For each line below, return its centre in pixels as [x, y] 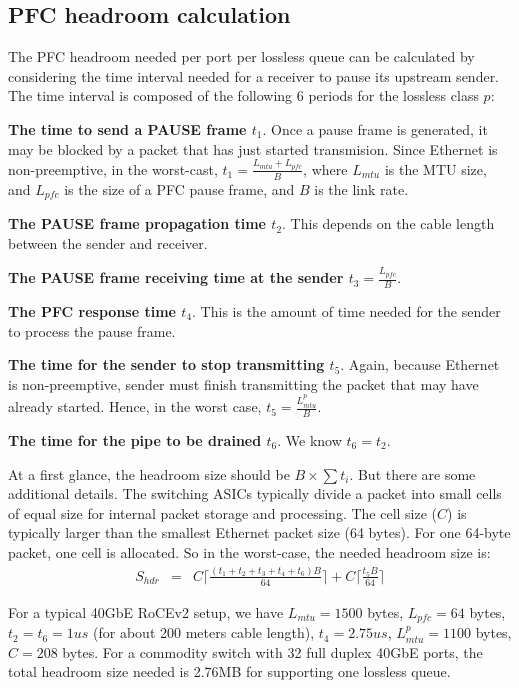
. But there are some [412, 473]
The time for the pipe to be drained [135, 439]
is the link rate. [361, 188]
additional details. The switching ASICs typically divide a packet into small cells [255, 493]
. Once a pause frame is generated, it [375, 128]
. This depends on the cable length [388, 223]
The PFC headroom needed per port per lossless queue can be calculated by [241, 56]
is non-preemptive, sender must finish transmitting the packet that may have [243, 383]
